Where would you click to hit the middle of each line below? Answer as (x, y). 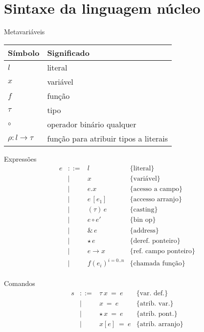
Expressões (20, 158)
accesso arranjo (156, 200)
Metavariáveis (24, 32)
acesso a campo (156, 189)
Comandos (20, 283)
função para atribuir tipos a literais (108, 138)
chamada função (158, 264)
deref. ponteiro (155, 241)
